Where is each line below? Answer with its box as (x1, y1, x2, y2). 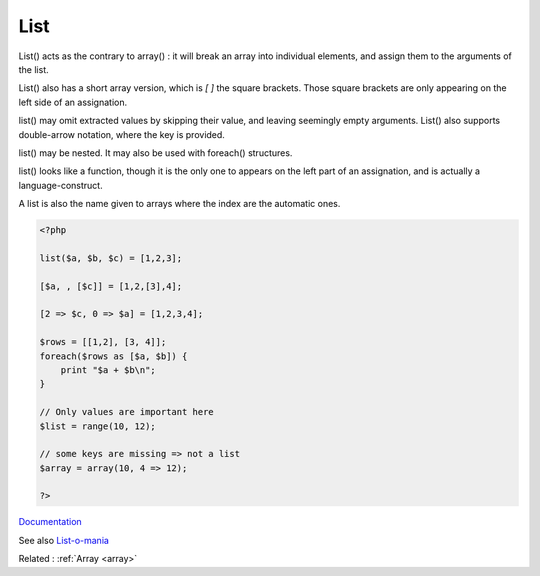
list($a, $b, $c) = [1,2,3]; (39, 252, 183, 264)
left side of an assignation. (18, 96, 128, 108)
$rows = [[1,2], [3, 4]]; (39, 336, 167, 348)
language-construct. (18, 179, 104, 191)
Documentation (18, 516, 82, 528)
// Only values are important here (39, 406, 214, 418)
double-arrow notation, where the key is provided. (18, 128, 225, 140)
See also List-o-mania (18, 534, 110, 546)
